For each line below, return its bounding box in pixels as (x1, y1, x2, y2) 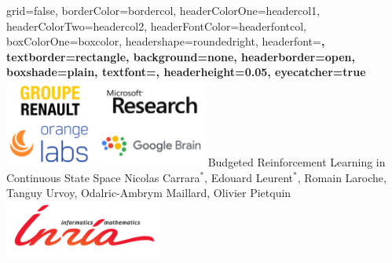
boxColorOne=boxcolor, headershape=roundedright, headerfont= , (6, 33, 325, 49)
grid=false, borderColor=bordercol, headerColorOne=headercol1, (6, 2, 321, 18)
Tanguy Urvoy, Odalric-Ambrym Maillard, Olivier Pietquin (6, 184, 291, 201)
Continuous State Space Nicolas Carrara (6, 169, 200, 185)
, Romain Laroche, (297, 169, 387, 185)
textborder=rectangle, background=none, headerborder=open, (6, 48, 355, 64)
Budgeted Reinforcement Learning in (207, 153, 386, 170)
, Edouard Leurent (204, 169, 294, 185)
